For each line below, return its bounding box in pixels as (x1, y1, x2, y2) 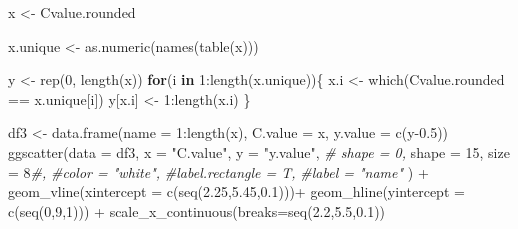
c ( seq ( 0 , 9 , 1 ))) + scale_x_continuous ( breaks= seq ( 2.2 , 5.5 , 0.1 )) (8, 200, 386, 221)
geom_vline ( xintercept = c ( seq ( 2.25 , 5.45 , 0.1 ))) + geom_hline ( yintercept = (8, 181, 465, 202)
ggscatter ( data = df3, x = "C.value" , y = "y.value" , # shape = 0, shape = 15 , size (8, 141, 510, 162)
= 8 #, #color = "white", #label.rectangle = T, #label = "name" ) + (8, 161, 429, 182)
